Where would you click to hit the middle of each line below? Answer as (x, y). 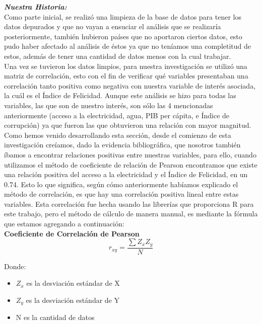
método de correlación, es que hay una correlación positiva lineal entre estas (121, 194)
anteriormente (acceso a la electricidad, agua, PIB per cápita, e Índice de (117, 115)
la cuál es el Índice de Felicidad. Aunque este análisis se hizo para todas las (120, 95)
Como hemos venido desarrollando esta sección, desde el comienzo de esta (118, 135)
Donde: (15, 266)
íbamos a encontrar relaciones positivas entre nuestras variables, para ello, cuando (130, 154)
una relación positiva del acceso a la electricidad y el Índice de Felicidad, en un (126, 174)
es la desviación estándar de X (73, 283)
